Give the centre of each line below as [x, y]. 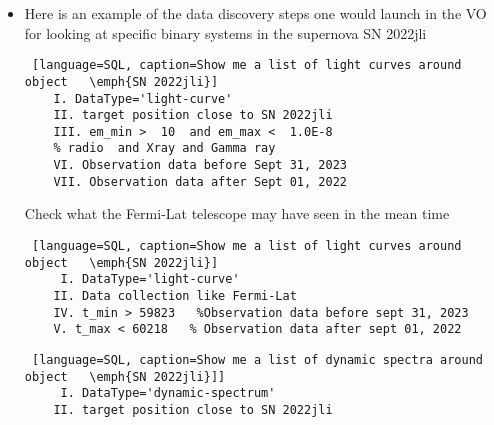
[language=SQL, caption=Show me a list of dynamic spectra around [257, 359]
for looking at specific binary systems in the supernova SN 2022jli [225, 32]
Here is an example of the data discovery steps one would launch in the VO [255, 13]
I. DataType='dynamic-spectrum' [168, 393]
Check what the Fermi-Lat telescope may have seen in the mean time [237, 213]
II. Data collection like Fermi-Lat [175, 296]
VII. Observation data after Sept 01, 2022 [200, 181]
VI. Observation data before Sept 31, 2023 [200, 165]
